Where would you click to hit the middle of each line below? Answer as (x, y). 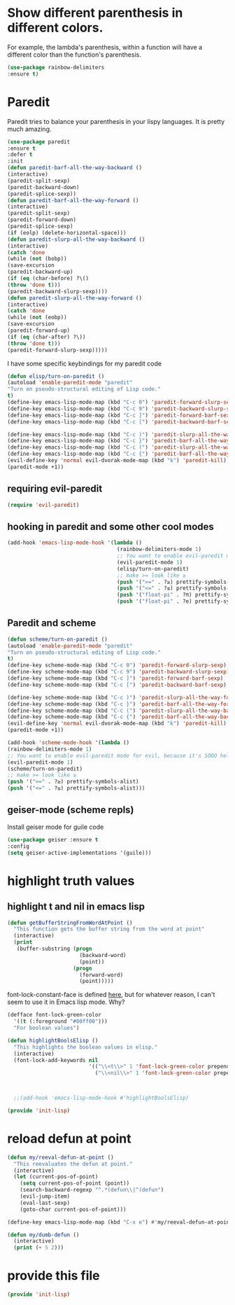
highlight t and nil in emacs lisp (76, 907)
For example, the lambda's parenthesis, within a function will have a (105, 47)
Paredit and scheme (52, 623)
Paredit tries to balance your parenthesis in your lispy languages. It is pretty (116, 121)
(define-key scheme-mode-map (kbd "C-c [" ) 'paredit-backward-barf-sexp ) (117, 685)
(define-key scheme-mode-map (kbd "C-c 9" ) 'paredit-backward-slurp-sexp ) (119, 672)
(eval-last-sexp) (45, 1203)
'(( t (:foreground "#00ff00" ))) (61, 1021)
